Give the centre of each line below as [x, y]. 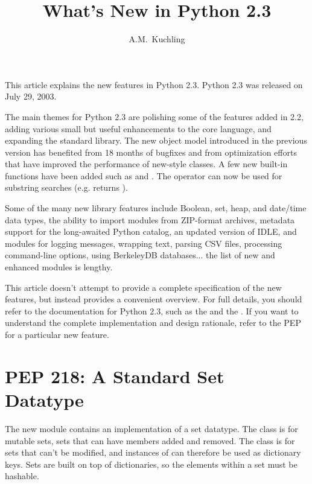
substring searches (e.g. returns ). [66, 187]
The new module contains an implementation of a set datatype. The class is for [151, 428]
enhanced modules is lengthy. [59, 267]
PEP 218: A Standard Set [115, 376]
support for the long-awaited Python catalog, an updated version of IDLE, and [151, 231]
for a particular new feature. [57, 334]
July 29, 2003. [31, 96]
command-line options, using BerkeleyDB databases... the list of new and [140, 255]
